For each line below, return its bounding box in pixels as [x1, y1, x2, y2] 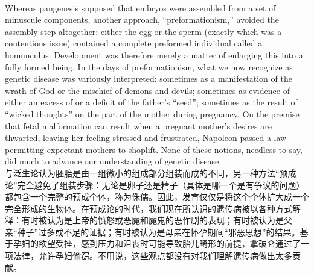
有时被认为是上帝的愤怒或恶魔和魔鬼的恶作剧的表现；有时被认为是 [21, 214, 284, 226]
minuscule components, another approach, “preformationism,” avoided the [5, 13, 279, 26]
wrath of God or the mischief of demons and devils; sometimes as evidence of [5, 84, 290, 96]
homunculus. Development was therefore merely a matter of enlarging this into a [5, 48, 303, 61]
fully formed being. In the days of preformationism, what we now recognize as [5, 60, 293, 73]
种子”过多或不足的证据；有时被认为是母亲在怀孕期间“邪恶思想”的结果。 [17, 225, 300, 238]
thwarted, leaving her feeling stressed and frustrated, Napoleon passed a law [5, 131, 287, 144]
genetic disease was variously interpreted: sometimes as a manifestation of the [5, 72, 292, 85]
